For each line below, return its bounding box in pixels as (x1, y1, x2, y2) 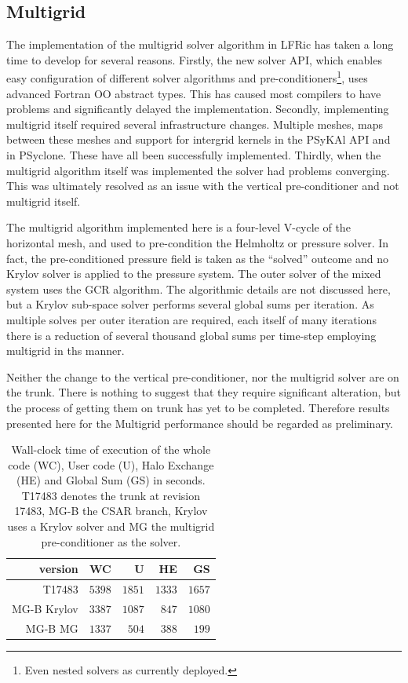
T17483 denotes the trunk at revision (21, 487, 201, 503)
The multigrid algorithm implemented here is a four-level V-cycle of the (6, 219, 351, 236)
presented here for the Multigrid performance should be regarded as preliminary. (6, 415, 394, 431)
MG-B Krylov (12, 600, 78, 616)
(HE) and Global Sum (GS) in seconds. (16, 472, 206, 488)
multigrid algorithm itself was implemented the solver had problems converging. (6, 162, 390, 178)
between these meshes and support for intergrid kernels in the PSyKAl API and (6, 131, 391, 148)
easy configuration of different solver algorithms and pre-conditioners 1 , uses (6, 68, 368, 86)
